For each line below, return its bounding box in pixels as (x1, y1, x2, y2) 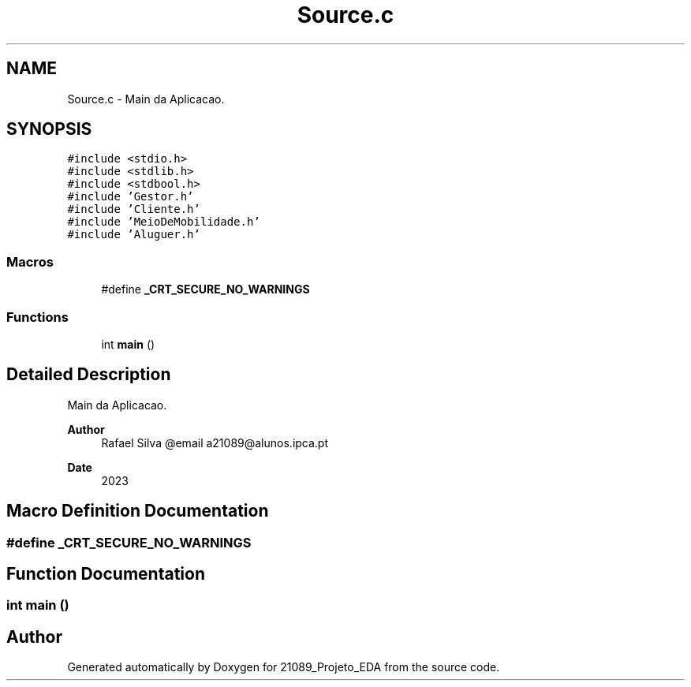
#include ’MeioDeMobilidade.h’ (67, 215, 260, 229)
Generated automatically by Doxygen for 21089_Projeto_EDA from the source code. (67, 660, 500, 674)
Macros (6, 253, 54, 270)
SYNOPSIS (6, 119, 92, 140)
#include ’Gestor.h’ (67, 190, 194, 203)
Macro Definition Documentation (6, 501, 269, 521)
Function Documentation (6, 564, 205, 584)
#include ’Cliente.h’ (67, 203, 200, 216)
